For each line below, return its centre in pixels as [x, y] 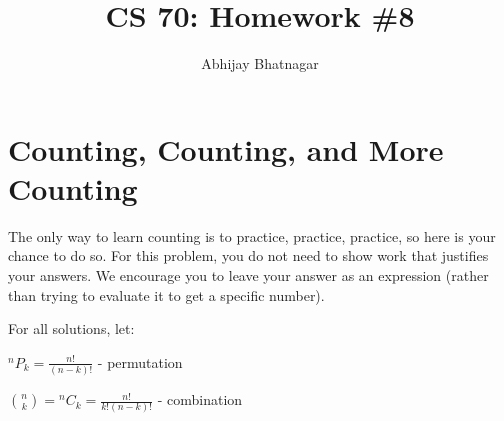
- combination [200, 399]
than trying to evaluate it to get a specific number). [166, 294]
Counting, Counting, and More [226, 148]
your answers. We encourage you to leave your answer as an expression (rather [248, 275]
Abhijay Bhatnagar [260, 63]
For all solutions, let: [71, 328]
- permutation [140, 361]
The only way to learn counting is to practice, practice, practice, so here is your [252, 235]
